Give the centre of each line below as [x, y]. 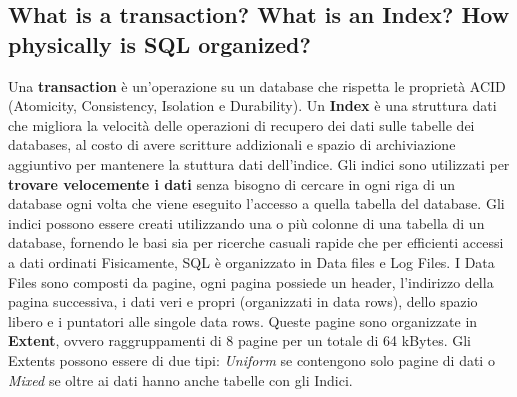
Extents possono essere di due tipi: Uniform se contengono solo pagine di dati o [251, 359]
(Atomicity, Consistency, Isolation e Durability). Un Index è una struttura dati [252, 105]
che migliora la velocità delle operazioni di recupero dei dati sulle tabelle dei [241, 124]
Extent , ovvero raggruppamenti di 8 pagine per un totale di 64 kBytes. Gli [239, 340]
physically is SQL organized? [159, 43]
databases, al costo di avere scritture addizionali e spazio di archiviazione [232, 144]
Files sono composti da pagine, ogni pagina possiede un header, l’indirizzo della [251, 281]
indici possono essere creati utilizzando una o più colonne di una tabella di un [246, 222]
